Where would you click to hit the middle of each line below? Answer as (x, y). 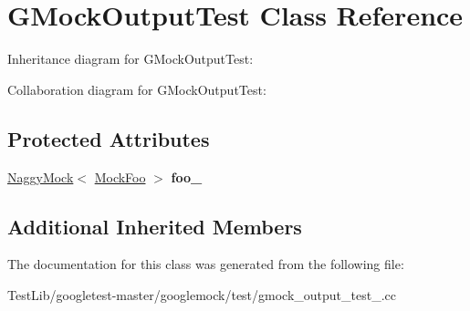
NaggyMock (41, 176)
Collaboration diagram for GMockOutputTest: (137, 89)
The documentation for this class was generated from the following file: (206, 264)
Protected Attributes (109, 138)
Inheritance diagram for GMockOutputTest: (131, 59)
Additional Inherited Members (155, 226)
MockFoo (120, 176)
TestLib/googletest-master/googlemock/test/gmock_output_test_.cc (202, 294)
